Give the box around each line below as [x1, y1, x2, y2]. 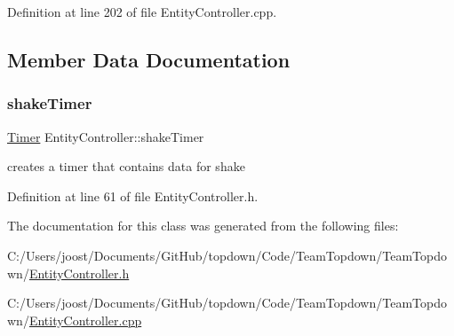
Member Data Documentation [7, 45, 291, 73]
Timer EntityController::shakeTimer [7, 127, 204, 145]
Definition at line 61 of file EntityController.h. [7, 186, 259, 205]
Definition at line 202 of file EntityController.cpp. [7, 3, 277, 20]
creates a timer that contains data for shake [7, 157, 245, 176]
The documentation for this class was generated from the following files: [7, 216, 399, 235]
